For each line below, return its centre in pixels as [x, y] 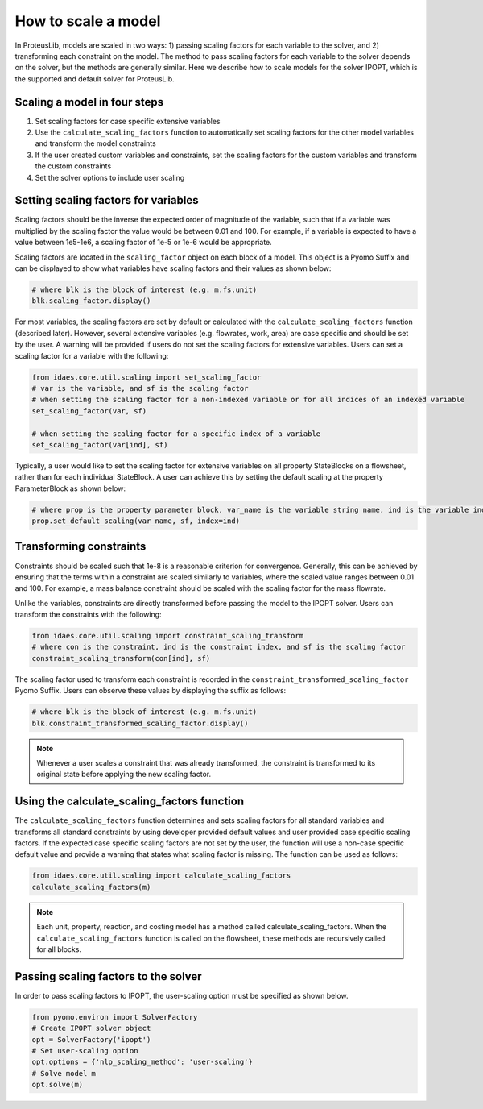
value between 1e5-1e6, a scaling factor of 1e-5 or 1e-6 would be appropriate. [144, 243]
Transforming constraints [80, 547]
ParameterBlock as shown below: [70, 488]
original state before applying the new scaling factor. [124, 775]
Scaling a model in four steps [89, 102]
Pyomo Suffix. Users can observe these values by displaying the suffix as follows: [151, 691]
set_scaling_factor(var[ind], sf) [100, 444]
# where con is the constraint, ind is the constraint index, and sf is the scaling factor [219, 647]
